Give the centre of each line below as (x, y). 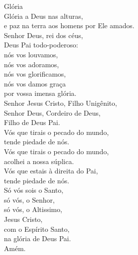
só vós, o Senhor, (29, 199)
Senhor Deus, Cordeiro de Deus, (52, 112)
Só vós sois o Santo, (34, 190)
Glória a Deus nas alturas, (44, 16)
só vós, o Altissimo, (33, 209)
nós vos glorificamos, (35, 74)
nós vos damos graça (35, 83)
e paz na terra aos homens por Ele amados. (69, 25)
